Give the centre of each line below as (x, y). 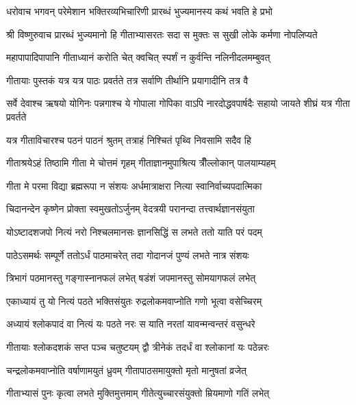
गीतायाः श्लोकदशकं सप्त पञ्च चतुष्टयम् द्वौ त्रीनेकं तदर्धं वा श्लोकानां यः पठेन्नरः (138, 346)
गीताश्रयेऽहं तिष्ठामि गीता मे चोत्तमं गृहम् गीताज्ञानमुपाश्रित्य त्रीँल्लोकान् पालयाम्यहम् (141, 163)
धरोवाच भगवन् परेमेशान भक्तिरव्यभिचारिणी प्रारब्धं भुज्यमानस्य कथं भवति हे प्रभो (139, 11)
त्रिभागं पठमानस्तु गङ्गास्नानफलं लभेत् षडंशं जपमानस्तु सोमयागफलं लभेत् (131, 278)
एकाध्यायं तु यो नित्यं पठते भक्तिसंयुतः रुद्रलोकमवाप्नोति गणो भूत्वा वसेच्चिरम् (134, 300)
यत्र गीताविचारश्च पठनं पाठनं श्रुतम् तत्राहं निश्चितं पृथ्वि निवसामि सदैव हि (129, 139)
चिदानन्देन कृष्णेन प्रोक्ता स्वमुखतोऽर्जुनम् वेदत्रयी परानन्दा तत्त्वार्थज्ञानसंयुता (130, 209)
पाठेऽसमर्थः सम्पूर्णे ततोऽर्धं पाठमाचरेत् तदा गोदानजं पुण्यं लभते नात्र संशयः (128, 255)
